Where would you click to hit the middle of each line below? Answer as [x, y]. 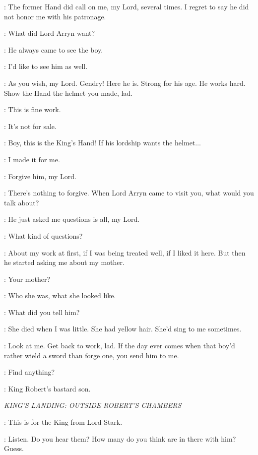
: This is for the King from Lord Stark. [63, 422]
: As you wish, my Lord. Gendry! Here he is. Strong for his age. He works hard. [125, 83]
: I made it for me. [32, 159]
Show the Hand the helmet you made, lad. [68, 93]
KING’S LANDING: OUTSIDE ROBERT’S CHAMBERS [93, 405]
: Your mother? [27, 279]
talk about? [22, 202]
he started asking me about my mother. [64, 262]
